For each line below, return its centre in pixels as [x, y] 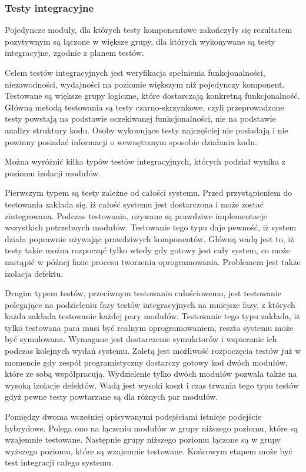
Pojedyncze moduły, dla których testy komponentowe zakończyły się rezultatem [149, 30]
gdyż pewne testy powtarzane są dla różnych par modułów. [112, 396]
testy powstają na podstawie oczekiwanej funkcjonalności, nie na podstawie [140, 118]
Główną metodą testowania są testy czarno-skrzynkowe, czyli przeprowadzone [144, 107]
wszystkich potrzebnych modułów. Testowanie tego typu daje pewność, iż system [151, 227]
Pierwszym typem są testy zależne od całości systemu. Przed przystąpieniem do [149, 193]
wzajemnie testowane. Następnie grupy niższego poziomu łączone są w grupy [143, 439]
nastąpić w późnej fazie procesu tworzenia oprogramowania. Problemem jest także [153, 261]
